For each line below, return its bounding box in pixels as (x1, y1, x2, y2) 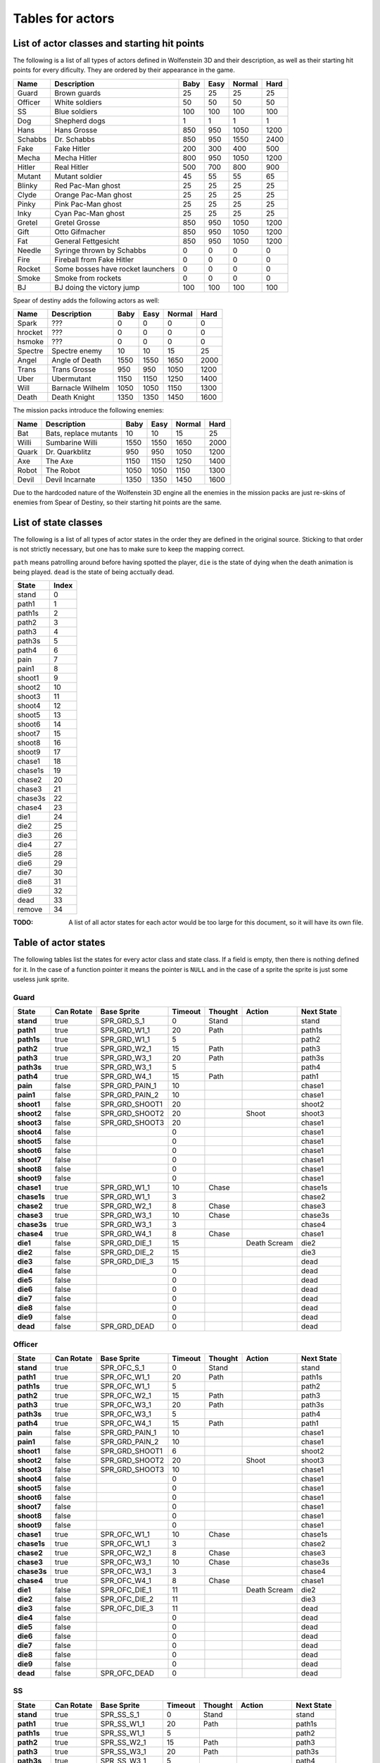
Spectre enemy (51, 346, 102, 356)
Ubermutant (51, 374, 91, 384)
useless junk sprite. (13, 975, 70, 984)
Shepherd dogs (54, 116, 106, 126)
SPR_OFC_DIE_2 (100, 1594, 154, 1604)
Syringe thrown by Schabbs (54, 245, 147, 255)
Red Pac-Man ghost (54, 181, 121, 190)
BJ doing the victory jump (54, 282, 140, 292)
